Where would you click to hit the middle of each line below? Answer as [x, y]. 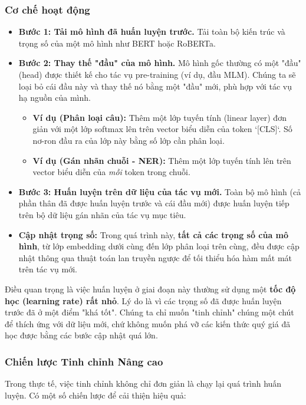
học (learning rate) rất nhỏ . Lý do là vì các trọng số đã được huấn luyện [143, 300]
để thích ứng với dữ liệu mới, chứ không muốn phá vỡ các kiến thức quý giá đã [148, 323]
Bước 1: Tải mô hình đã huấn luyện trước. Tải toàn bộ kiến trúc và [152, 32]
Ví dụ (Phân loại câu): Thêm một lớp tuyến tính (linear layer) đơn [159, 117]
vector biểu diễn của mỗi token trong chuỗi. [111, 172]
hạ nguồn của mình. [55, 98]
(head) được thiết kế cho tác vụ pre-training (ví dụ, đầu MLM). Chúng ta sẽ [157, 74]
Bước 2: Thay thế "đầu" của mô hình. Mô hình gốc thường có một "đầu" [160, 63]
